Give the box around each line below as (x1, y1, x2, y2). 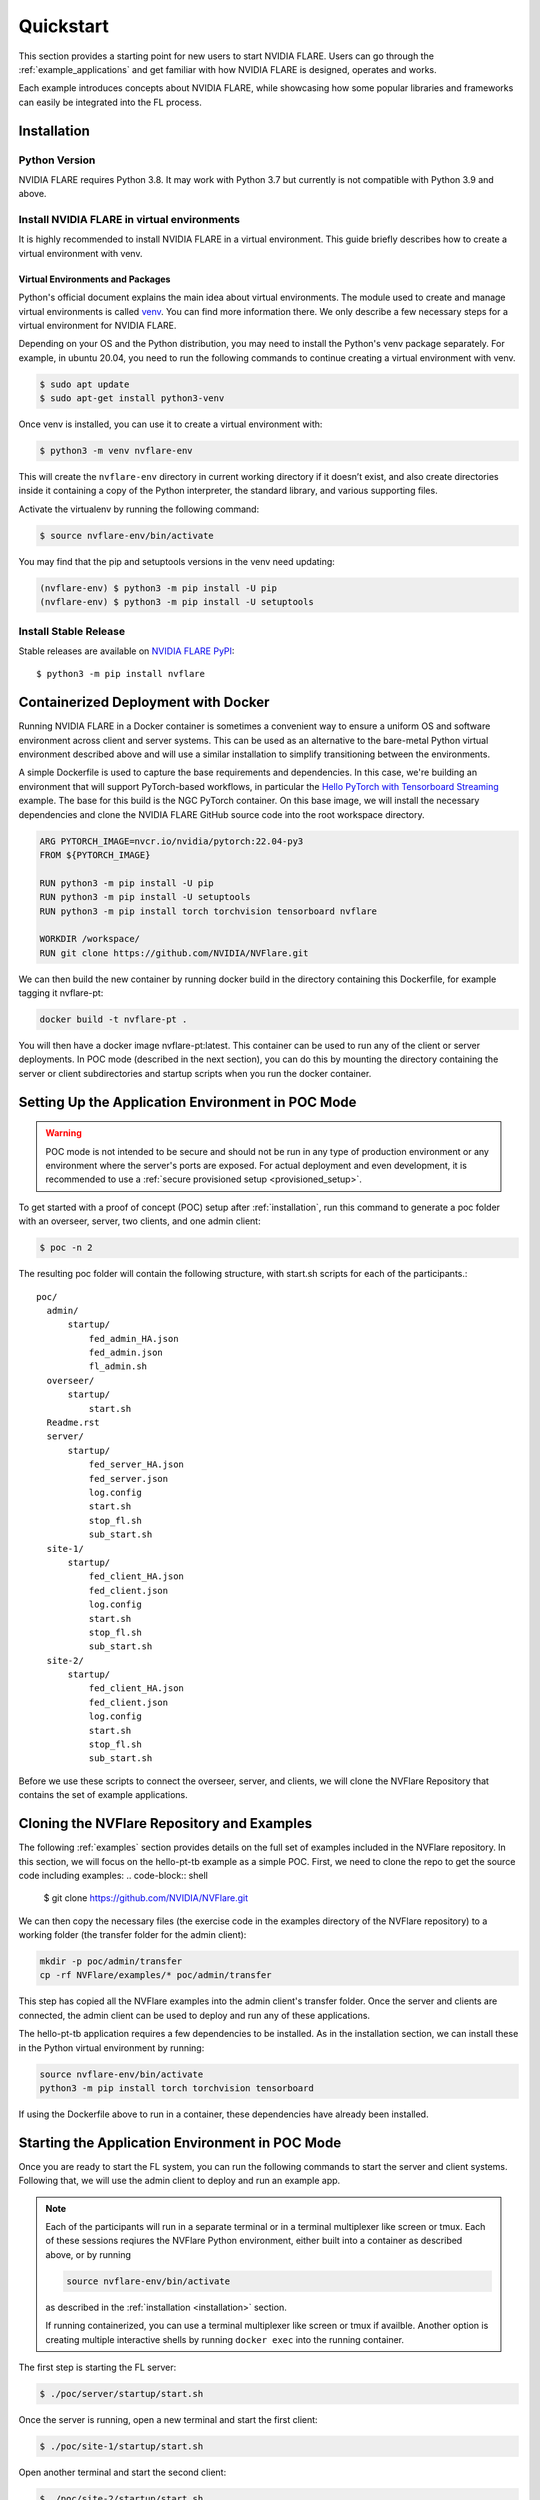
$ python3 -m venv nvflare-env (39, 445, 194, 457)
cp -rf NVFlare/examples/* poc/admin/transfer (39, 1970, 272, 1981)
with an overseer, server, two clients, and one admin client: (18, 1215, 261, 1227)
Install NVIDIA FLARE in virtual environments (18, 213, 240, 227)
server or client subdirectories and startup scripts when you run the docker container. (18, 1067, 372, 1079)
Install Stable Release (18, 624, 125, 638)
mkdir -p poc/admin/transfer (39, 1956, 183, 1967)
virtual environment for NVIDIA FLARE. (18, 319, 177, 331)
